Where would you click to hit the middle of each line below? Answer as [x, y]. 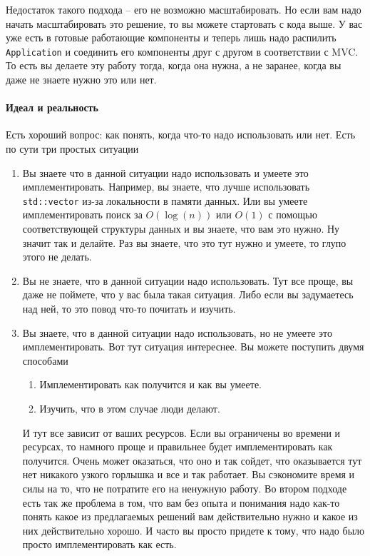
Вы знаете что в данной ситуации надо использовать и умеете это [165, 172]
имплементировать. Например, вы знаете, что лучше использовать [166, 187]
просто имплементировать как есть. [99, 544]
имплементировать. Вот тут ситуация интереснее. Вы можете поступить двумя [193, 347]
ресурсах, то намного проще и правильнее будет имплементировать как [178, 446]
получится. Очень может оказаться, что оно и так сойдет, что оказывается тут [192, 460]
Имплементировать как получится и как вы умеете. [150, 384]
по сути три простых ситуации [72, 149]
